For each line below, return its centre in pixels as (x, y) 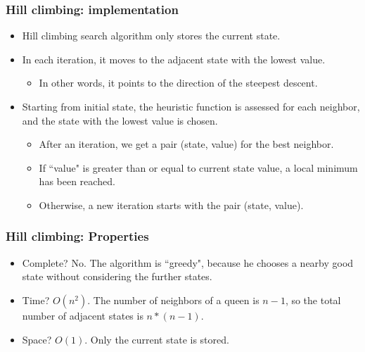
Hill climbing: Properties (77, 236)
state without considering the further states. (117, 276)
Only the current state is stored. (160, 339)
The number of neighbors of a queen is (176, 300)
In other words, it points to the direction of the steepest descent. (178, 83)
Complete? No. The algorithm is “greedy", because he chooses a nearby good (188, 262)
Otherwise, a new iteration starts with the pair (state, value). (171, 205)
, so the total (313, 300)
